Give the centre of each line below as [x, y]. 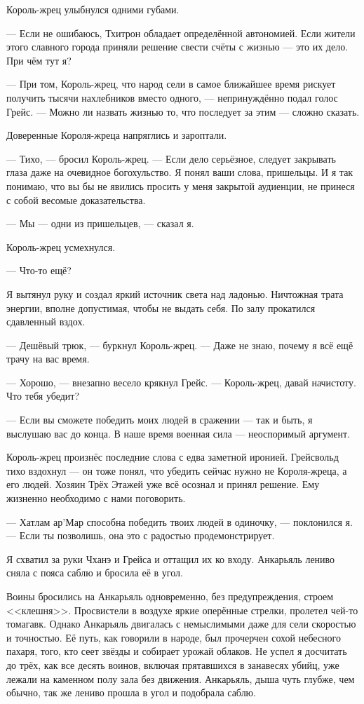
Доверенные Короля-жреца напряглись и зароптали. [117, 135]
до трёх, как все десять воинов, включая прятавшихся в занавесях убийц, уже [173, 664]
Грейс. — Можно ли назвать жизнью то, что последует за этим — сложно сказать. [183, 111]
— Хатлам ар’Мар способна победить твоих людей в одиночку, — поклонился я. [180, 521]
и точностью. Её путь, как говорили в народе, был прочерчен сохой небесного [174, 637]
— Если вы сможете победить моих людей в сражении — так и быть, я [160, 420]
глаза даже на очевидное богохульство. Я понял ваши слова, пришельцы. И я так [180, 172]
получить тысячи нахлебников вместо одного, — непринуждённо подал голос [172, 97]
